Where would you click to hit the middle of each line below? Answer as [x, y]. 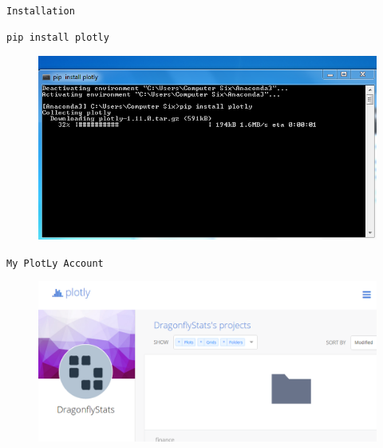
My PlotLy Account [55, 263]
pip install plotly [58, 37]
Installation [41, 11]
